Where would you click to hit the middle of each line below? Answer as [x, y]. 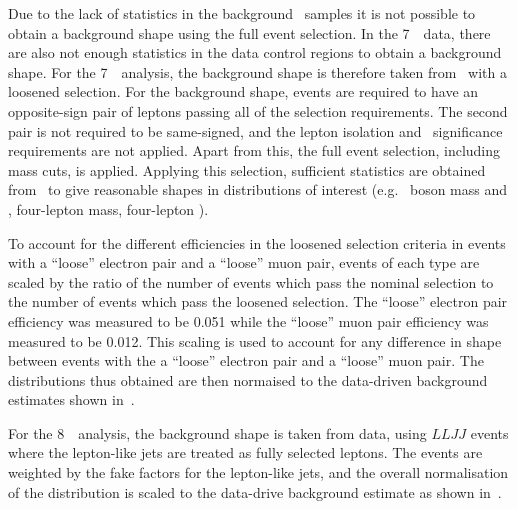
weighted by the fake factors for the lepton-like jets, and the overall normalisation [258, 472]
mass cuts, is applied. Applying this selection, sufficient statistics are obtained [247, 169]
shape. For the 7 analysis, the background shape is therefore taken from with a [257, 71]
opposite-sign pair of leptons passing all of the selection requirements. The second [258, 110]
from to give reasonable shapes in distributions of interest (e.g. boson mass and [258, 189]
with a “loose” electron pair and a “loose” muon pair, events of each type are [244, 262]
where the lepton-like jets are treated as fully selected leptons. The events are [245, 452]
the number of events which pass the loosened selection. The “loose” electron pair [258, 301]
